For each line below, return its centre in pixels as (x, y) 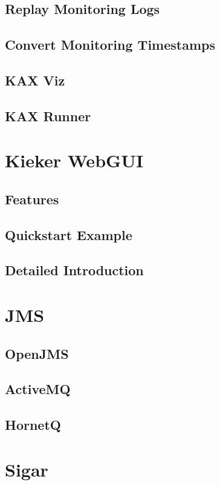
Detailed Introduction (74, 270)
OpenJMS (37, 353)
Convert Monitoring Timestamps (110, 45)
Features (32, 199)
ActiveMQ (38, 389)
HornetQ (33, 425)
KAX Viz (35, 80)
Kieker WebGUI (74, 160)
